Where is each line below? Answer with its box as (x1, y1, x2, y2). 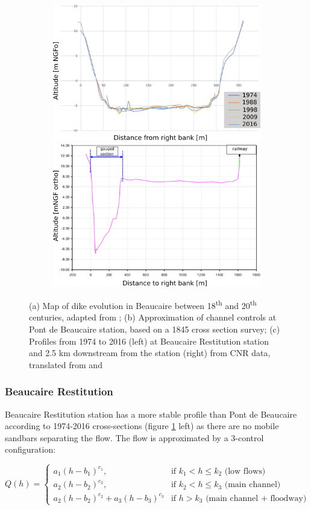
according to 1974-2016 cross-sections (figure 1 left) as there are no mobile (5, 419, 279, 432)
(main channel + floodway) (206, 494, 307, 503)
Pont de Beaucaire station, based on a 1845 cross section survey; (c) (29, 322, 280, 335)
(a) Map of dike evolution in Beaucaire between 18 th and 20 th (29, 298, 257, 311)
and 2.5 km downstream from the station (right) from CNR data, (29, 346, 271, 359)
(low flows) (224, 467, 266, 476)
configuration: (5, 443, 56, 456)
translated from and (29, 358, 102, 371)
